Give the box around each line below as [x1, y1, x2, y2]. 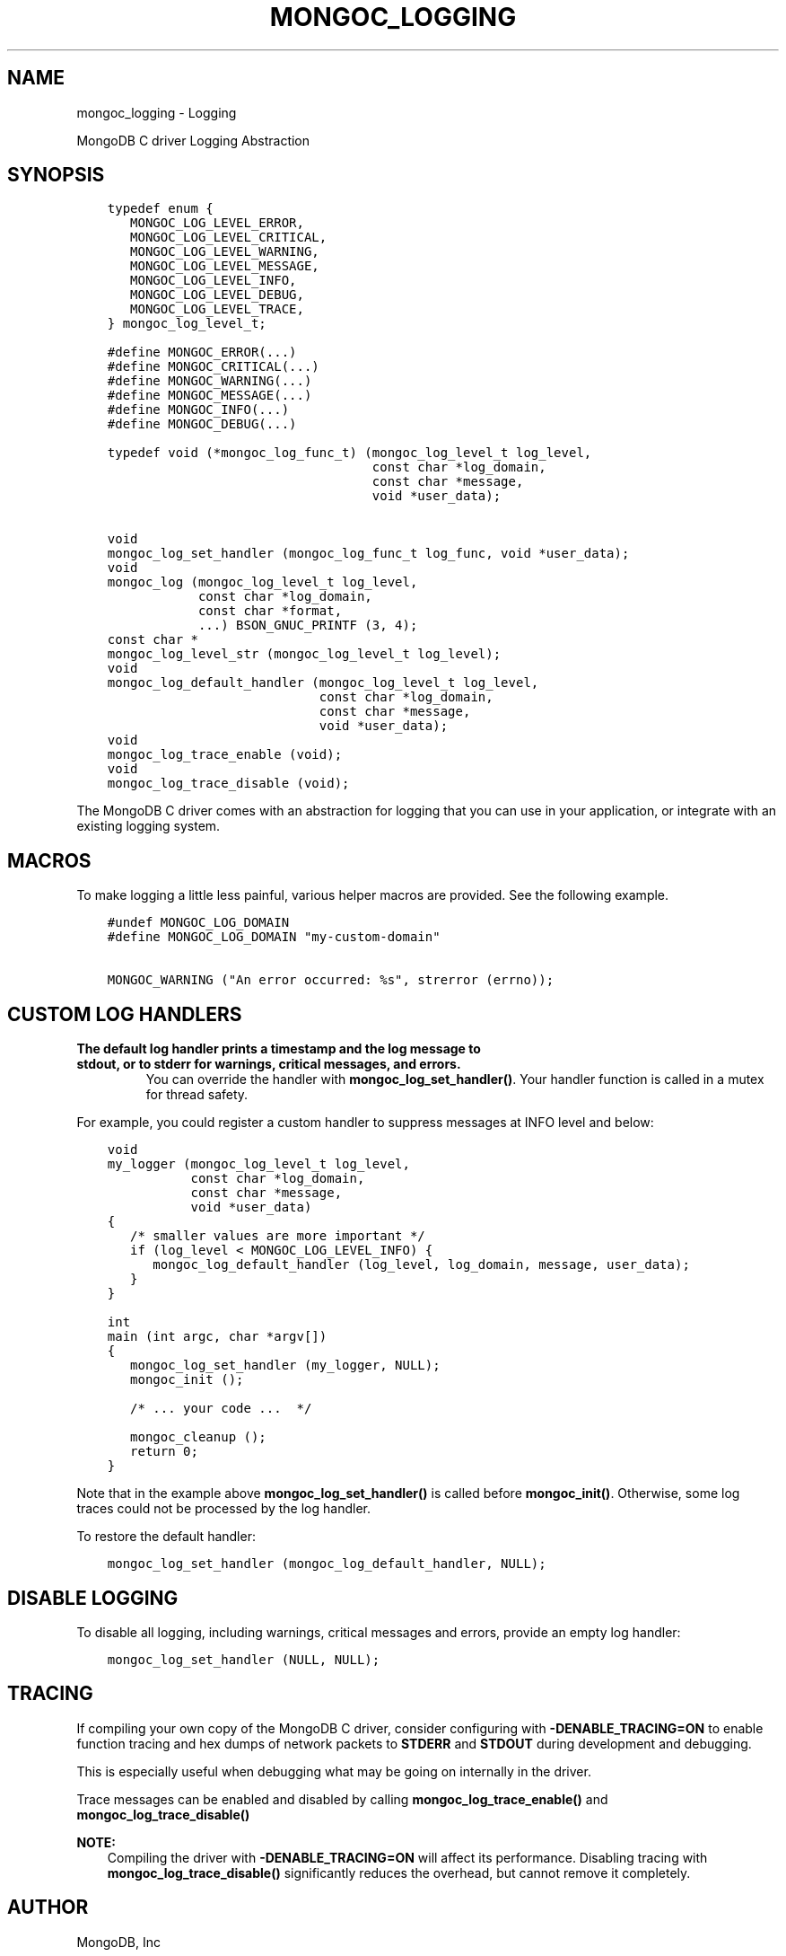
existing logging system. [76, 818, 221, 834]
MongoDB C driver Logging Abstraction [76, 132, 310, 148]
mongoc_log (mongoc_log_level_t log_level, [107, 575, 418, 590]
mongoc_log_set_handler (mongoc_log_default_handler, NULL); [107, 1556, 546, 1572]
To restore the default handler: [76, 1529, 256, 1545]
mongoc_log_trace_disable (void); [107, 776, 350, 791]
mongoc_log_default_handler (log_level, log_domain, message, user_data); [153, 1257, 690, 1273]
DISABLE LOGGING [7, 1586, 179, 1609]
